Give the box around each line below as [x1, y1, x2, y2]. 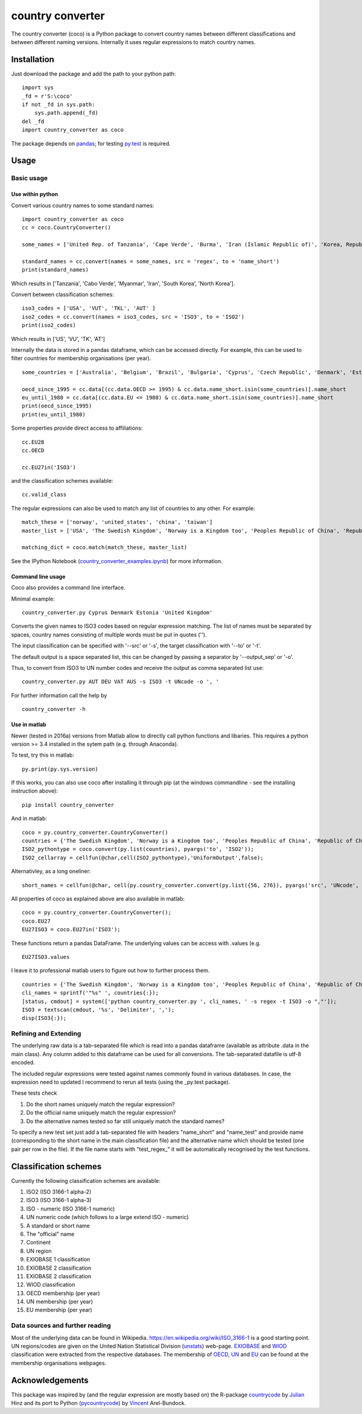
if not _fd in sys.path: [22, 101, 95, 108]
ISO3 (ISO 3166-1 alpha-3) [26, 1197, 92, 1204]
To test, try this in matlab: [11, 751, 75, 759]
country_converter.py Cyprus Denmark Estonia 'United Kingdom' [22, 610, 213, 616]
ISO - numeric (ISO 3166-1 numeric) [26, 1205, 115, 1212]
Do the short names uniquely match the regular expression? [26, 1100, 175, 1107]
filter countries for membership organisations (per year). [11, 355, 151, 362]
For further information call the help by [11, 692, 107, 699]
